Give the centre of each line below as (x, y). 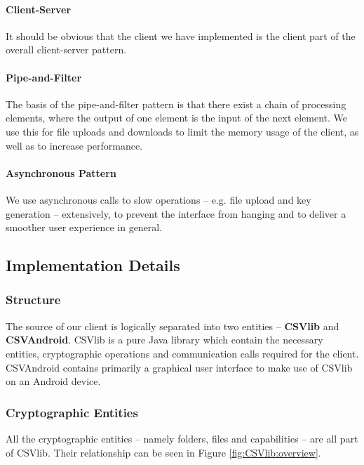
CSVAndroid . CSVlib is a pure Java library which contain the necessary (164, 340)
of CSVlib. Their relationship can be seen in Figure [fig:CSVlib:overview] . (163, 452)
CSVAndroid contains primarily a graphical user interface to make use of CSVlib (179, 367)
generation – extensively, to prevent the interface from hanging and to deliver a (176, 213)
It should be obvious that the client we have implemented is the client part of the (181, 35)
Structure (33, 300)
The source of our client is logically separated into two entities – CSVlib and (173, 326)
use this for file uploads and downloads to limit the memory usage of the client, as (182, 131)
